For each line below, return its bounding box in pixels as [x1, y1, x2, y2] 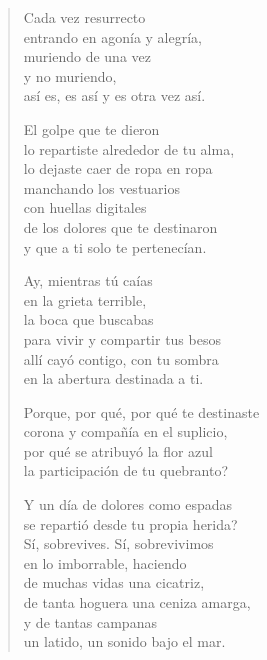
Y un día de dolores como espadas [23, 494, 233, 515]
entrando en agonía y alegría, [23, 26, 203, 47]
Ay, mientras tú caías [23, 270, 153, 291]
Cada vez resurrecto [23, 7, 146, 27]
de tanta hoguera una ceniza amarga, [23, 592, 251, 613]
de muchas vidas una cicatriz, [23, 572, 205, 593]
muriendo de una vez [23, 46, 152, 67]
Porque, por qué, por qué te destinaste [23, 401, 260, 422]
